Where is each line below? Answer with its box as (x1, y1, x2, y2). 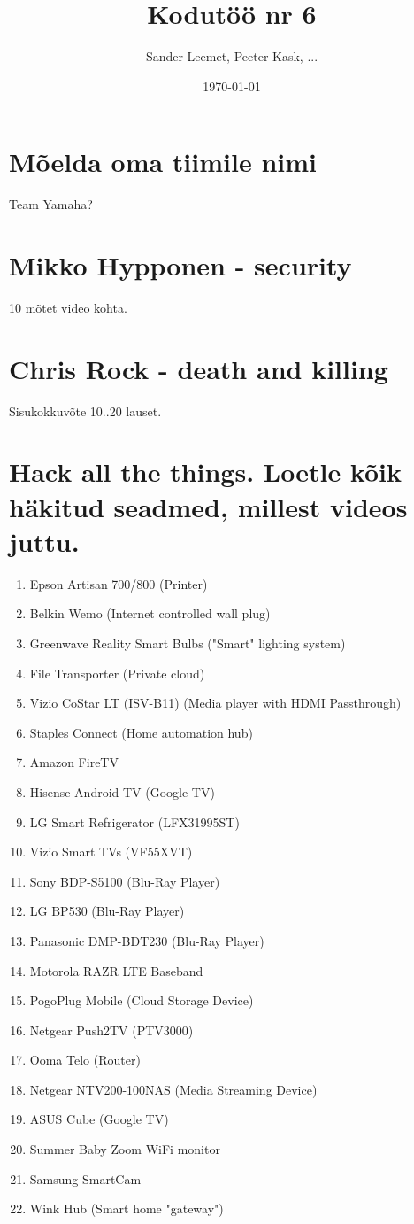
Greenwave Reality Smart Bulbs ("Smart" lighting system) (29, 633, 346, 652)
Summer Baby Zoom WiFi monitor (29, 1140, 220, 1158)
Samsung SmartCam (29, 1169, 142, 1188)
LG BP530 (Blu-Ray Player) (29, 902, 185, 920)
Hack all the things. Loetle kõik (9, 453, 402, 490)
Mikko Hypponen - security (9, 247, 352, 283)
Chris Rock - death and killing (9, 350, 388, 386)
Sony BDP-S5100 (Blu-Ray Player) (29, 872, 220, 890)
